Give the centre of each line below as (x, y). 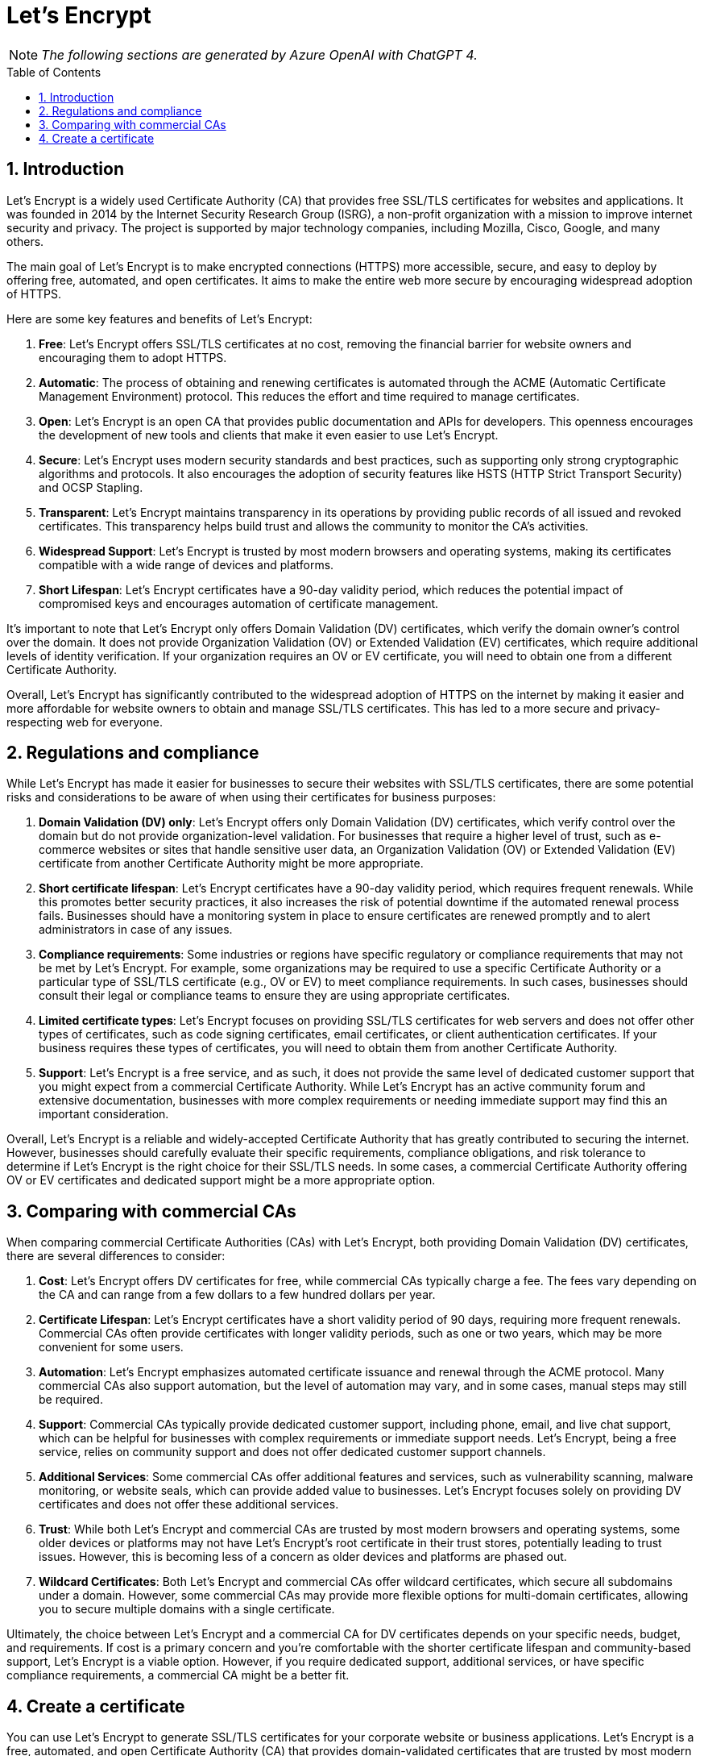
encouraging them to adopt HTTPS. (133, 357)
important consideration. (104, 1114)
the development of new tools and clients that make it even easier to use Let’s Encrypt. (269, 435)
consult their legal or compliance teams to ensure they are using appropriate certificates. (275, 996)
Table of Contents (54, 72)
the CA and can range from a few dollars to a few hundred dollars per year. (237, 1295)
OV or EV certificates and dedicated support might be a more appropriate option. (221, 1180)
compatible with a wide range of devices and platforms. (186, 564)
